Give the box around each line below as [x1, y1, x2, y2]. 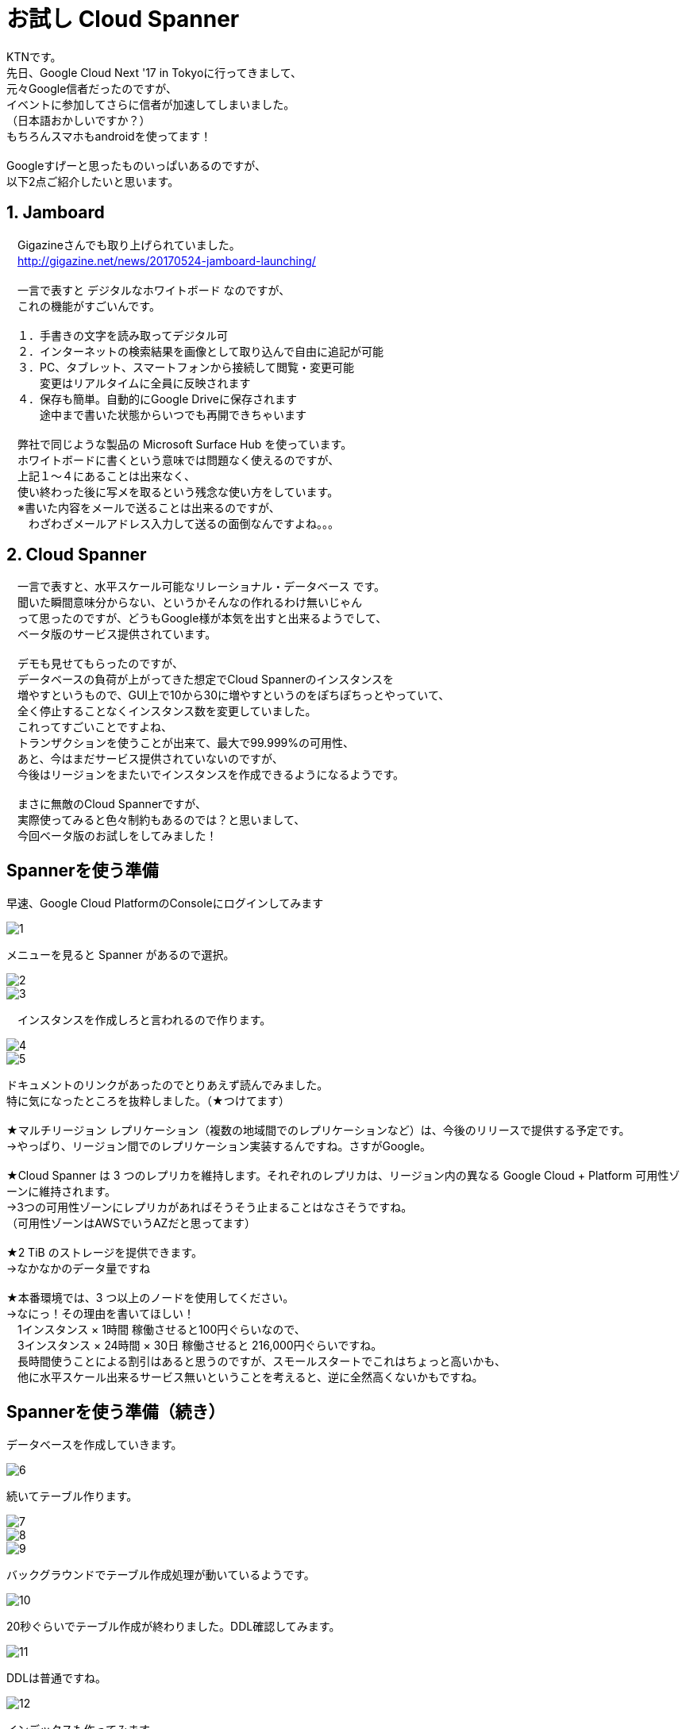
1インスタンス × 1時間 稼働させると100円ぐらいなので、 [17, 1323, 306, 1337]
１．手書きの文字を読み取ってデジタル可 [17, 328, 229, 342]
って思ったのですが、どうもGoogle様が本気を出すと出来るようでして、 [17, 611, 387, 626]
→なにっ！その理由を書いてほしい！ [6, 1307, 195, 1321]
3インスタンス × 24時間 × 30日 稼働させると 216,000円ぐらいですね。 [17, 1338, 383, 1353]
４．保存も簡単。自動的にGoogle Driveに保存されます [17, 391, 297, 406]
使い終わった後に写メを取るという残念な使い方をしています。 [17, 484, 339, 499]
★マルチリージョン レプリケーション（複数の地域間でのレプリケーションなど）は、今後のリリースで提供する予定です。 [6, 1123, 630, 1138]
